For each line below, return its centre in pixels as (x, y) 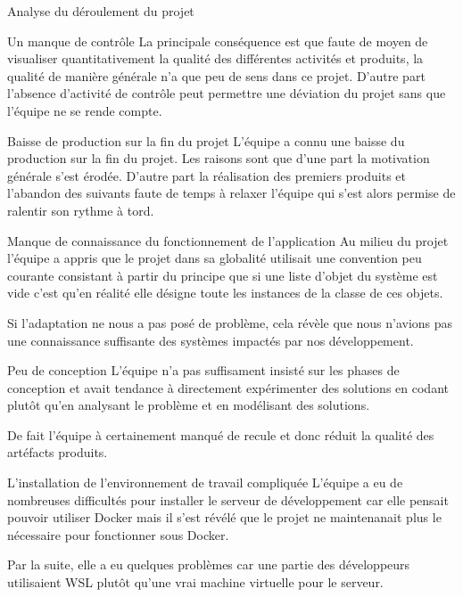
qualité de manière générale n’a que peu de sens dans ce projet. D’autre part (216, 75)
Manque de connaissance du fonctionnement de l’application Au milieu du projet (228, 240)
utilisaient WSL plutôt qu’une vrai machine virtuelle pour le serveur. (195, 582)
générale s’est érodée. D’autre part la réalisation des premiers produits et (207, 175)
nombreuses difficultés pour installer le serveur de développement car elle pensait (228, 499)
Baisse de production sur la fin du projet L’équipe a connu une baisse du (206, 140)
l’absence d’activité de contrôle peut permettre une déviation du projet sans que (227, 93)
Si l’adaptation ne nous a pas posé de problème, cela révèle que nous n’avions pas (230, 322)
